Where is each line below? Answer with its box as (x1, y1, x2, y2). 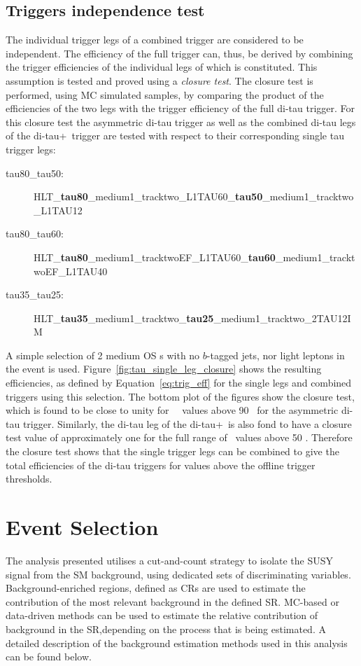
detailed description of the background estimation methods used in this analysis (6, 635, 348, 650)
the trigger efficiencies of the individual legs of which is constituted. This (6, 60, 318, 74)
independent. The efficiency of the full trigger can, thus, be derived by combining (6, 46, 353, 60)
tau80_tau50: (6, 165, 64, 180)
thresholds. (6, 471, 52, 486)
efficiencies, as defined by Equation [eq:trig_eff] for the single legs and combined (6, 375, 352, 390)
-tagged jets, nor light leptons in (206, 347, 345, 362)
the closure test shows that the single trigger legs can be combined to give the (6, 444, 339, 459)
